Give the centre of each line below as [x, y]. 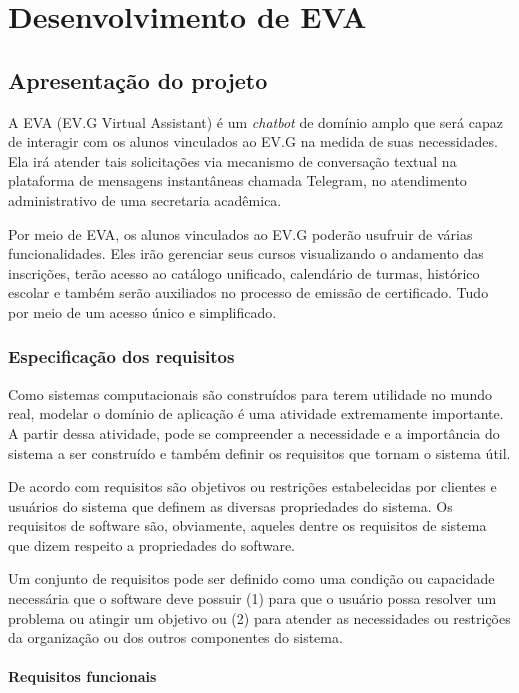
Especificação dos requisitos [121, 356]
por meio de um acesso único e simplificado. [142, 311]
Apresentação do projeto [138, 79]
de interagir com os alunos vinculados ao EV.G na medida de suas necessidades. [253, 141]
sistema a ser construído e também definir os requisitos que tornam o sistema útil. [259, 452]
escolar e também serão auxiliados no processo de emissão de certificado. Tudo [248, 292]
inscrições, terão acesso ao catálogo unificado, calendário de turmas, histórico [244, 272]
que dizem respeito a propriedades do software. [151, 544]
